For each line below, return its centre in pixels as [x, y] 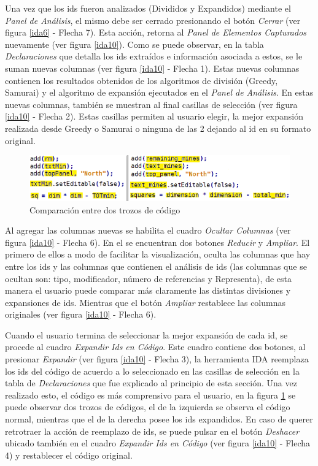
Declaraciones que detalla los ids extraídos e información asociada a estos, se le [154, 56]
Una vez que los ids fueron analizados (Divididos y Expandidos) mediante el [148, 8]
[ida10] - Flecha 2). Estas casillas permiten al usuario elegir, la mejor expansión [154, 116]
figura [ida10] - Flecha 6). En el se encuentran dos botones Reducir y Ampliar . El [157, 242]
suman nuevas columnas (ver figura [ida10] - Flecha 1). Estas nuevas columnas [152, 68]
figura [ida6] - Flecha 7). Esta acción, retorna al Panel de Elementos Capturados [156, 32]
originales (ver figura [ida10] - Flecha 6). [81, 314]
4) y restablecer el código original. [69, 455]
